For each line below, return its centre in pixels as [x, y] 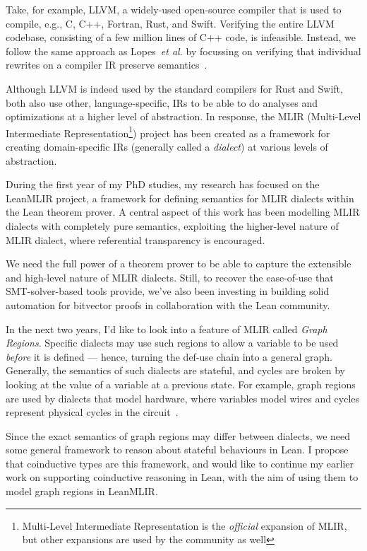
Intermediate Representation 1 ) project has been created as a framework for [168, 132]
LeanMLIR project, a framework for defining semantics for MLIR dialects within [180, 198]
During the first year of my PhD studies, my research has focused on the [163, 184]
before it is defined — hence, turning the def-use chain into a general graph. [169, 356]
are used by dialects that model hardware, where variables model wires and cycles [183, 398]
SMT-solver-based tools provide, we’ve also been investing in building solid [168, 291]
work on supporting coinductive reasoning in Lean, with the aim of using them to [182, 477]
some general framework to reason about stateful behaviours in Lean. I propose [177, 449]
